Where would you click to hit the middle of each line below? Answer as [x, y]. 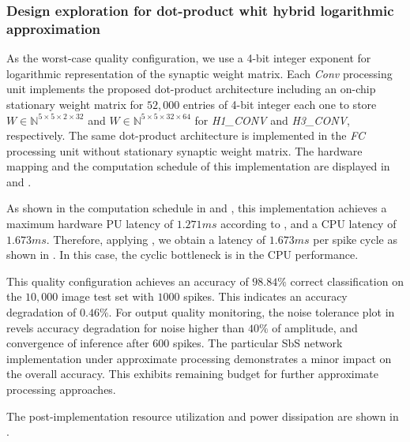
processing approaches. [61, 390]
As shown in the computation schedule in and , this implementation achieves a [197, 208]
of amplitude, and [315, 327]
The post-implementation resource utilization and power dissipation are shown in [203, 416]
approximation [54, 28]
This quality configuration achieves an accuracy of [128, 281]
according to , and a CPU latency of [308, 224]
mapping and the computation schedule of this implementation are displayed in [198, 166]
